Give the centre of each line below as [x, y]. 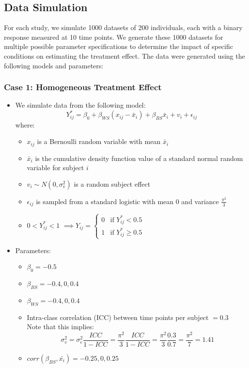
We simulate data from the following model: [80, 105]
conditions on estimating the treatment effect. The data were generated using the [124, 56]
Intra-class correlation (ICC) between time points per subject [118, 317]
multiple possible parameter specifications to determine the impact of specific [118, 46]
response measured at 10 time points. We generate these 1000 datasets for [114, 37]
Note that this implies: [60, 327]
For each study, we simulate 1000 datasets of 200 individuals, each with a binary [123, 27]
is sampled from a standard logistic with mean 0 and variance [127, 201]
